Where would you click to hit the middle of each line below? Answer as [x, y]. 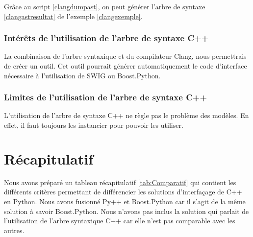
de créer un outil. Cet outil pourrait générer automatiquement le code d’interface [126, 66]
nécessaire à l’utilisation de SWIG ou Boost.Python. [82, 75]
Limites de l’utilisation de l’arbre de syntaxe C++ [106, 97]
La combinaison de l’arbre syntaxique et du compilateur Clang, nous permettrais [125, 56]
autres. [14, 230]
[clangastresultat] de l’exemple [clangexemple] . [73, 16]
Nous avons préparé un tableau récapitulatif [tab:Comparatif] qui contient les [120, 182]
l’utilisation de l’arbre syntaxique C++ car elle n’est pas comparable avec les [120, 221]
